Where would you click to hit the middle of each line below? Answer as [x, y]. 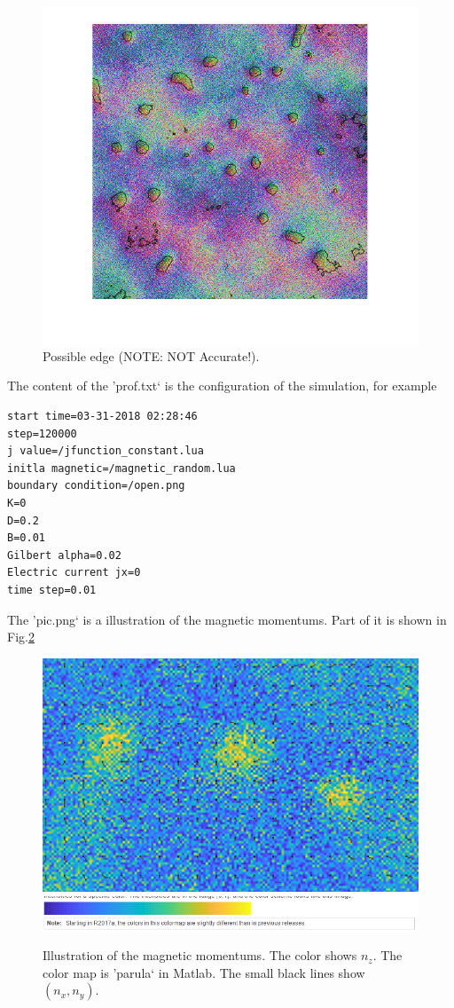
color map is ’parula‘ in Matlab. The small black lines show [204, 972]
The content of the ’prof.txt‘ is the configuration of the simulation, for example [222, 386]
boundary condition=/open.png [96, 486]
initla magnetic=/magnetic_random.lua [121, 468]
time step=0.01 [52, 590]
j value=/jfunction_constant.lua [106, 451]
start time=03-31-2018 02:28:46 [102, 417]
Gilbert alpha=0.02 [64, 555]
